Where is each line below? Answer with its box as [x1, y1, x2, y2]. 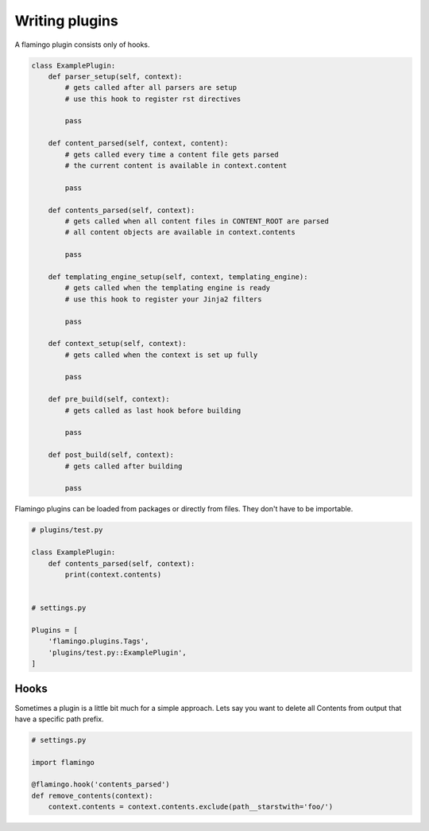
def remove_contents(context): [31, 791, 154, 800]
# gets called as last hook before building [64, 406, 242, 415]
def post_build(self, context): [48, 450, 175, 460]
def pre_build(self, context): [48, 394, 170, 404]
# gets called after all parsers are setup [64, 83, 238, 92]
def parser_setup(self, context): [48, 72, 183, 81]
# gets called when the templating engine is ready [64, 283, 271, 293]
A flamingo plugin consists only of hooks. [14, 40, 150, 49]
